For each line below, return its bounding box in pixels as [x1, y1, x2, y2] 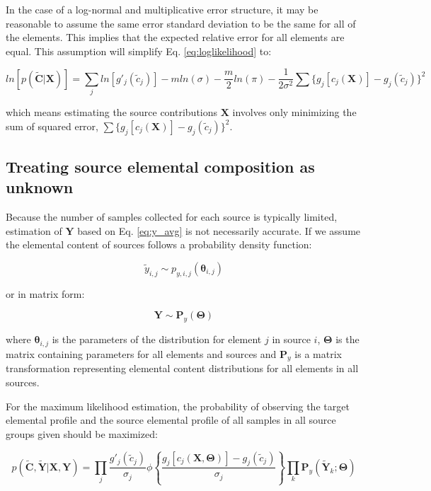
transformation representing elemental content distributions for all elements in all [6, 361, 359, 376]
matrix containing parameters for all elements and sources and [6, 346, 277, 361]
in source [272, 332, 311, 347]
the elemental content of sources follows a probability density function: [6, 237, 312, 252]
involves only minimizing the [232, 105, 357, 120]
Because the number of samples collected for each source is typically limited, [6, 209, 338, 224]
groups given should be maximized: [6, 426, 158, 441]
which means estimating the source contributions [6, 105, 218, 120]
